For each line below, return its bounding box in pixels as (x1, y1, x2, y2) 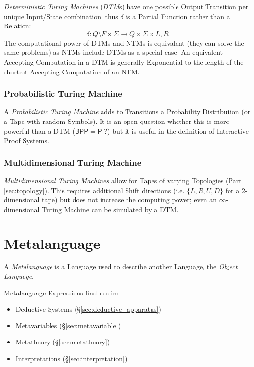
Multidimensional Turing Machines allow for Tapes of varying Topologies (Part (4, 175, 242, 185)
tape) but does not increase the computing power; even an (42, 195, 217, 205)
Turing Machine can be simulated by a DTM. (42, 204, 178, 214)
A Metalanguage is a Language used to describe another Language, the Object (4, 261, 238, 271)
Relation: (4, 21, 31, 31)
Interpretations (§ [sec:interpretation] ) (15, 353, 127, 364)
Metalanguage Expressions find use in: (4, 287, 119, 297)
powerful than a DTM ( (4, 125, 75, 136)
